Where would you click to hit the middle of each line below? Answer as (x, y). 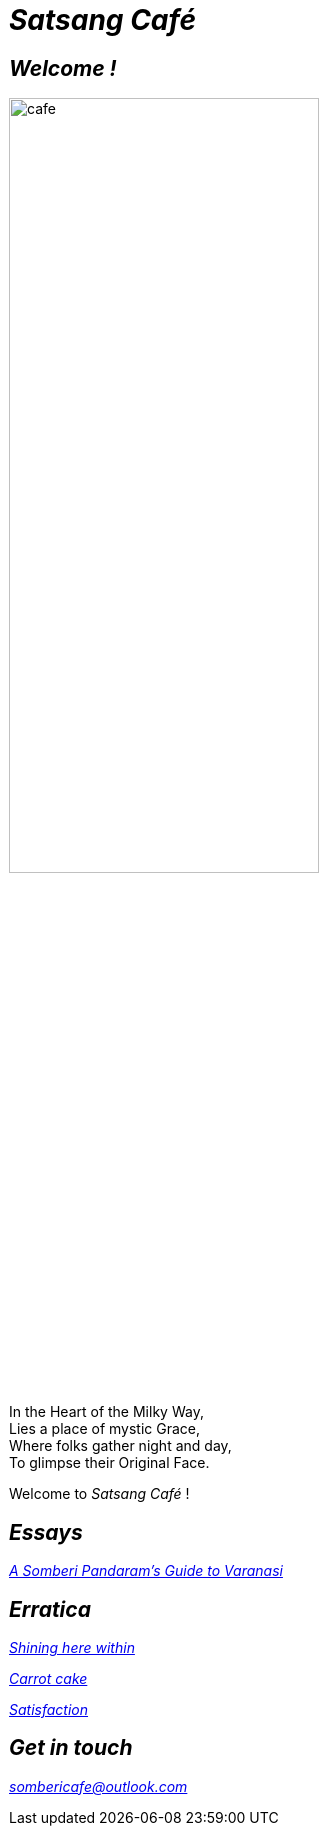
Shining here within (72, 1648)
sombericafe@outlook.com (98, 1786)
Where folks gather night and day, (120, 1446)
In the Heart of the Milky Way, (106, 1412)
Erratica (50, 1609)
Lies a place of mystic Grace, (105, 1429)
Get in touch (71, 1748)
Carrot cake (48, 1679)
